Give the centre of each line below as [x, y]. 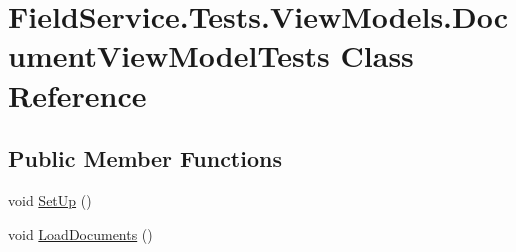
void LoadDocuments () [80, 233]
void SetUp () [50, 199]
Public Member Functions [145, 158]
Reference [77, 94]
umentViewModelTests [169, 55]
